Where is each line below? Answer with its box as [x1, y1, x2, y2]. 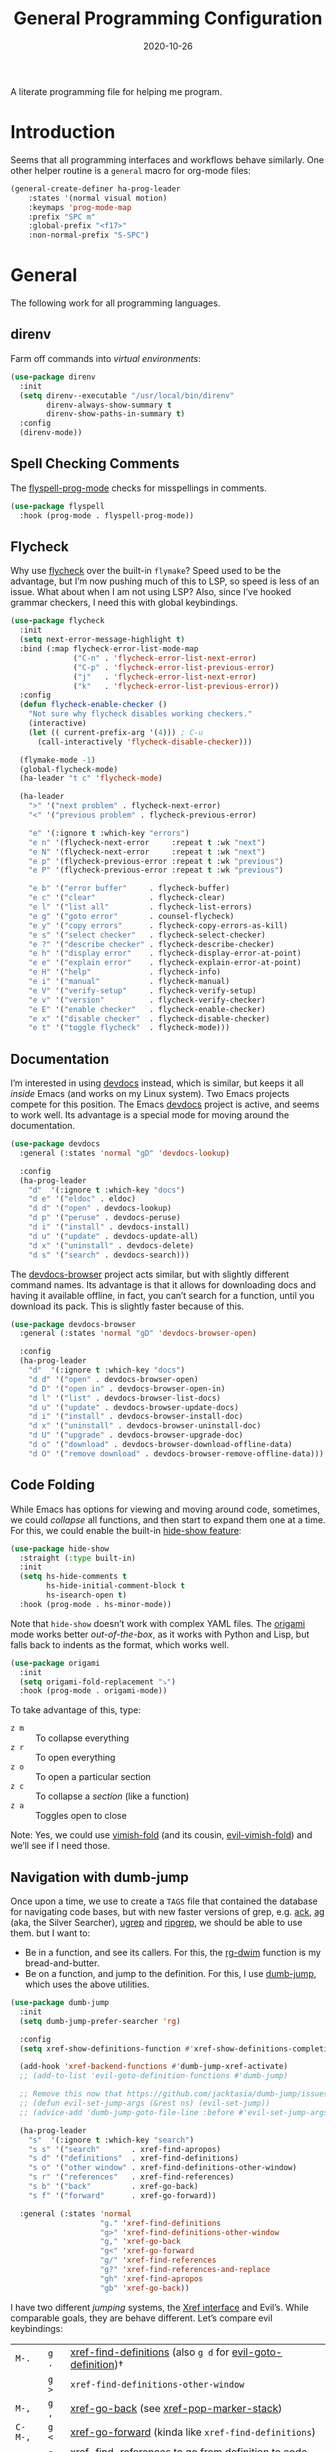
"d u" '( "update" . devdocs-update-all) [28, 1231, 199, 1241]
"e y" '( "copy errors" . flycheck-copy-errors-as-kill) [28, 920, 288, 931]
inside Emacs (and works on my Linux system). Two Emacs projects [10, 1088, 290, 1100]
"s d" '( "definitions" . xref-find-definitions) [28, 2153, 240, 2164]
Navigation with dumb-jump [10, 1868, 189, 1886]
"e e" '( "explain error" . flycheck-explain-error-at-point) [28, 958, 302, 968]
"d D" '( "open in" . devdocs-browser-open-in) [28, 1383, 226, 1394]
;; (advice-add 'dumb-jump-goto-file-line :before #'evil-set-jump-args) [19, 2107, 333, 2117]
